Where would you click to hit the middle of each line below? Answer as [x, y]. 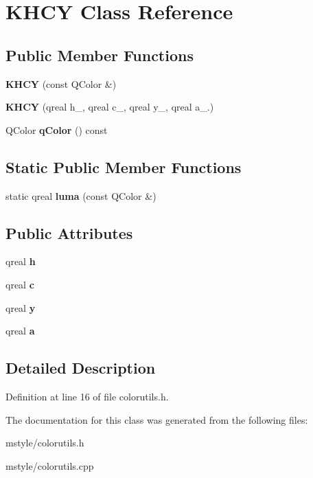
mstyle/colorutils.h [45, 443]
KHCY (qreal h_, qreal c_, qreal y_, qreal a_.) [110, 107]
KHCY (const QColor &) [61, 83]
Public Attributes [69, 232]
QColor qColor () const [57, 129]
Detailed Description [81, 368]
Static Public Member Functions [124, 167]
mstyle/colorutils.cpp [50, 465]
